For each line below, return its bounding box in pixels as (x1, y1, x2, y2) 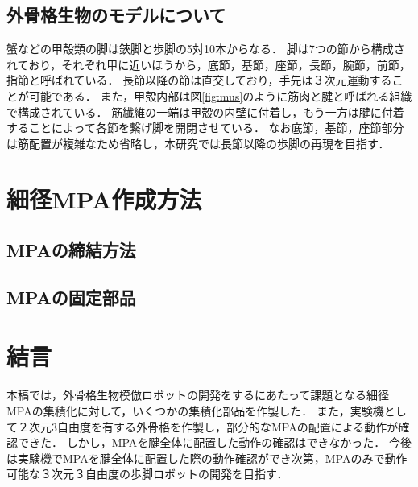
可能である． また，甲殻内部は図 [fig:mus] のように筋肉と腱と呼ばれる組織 (28, 87, 412, 104)
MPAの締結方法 (6, 237, 136, 262)
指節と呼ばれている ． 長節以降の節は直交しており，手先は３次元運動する (6, 72, 392, 89)
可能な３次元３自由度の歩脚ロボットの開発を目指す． (6, 465, 288, 482)
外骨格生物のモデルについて (6, 2, 226, 27)
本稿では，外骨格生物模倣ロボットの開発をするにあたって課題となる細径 (6, 386, 389, 403)
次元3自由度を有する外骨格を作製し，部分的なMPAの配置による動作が (28, 418, 399, 435)
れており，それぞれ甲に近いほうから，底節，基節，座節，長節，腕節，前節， (6, 56, 411, 72)
